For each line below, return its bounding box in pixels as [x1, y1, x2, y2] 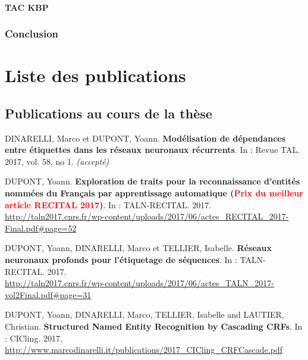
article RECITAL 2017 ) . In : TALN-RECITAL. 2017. [5, 198, 212, 211]
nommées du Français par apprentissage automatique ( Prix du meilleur [5, 186, 303, 199]
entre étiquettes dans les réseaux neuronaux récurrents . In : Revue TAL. [5, 143, 300, 156]
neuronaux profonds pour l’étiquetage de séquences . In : [5, 253, 237, 265]
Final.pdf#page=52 [5, 221, 77, 234]
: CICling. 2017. [5, 331, 62, 344]
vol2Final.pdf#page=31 [5, 288, 92, 300]
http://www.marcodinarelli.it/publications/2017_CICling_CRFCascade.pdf [5, 343, 282, 356]
